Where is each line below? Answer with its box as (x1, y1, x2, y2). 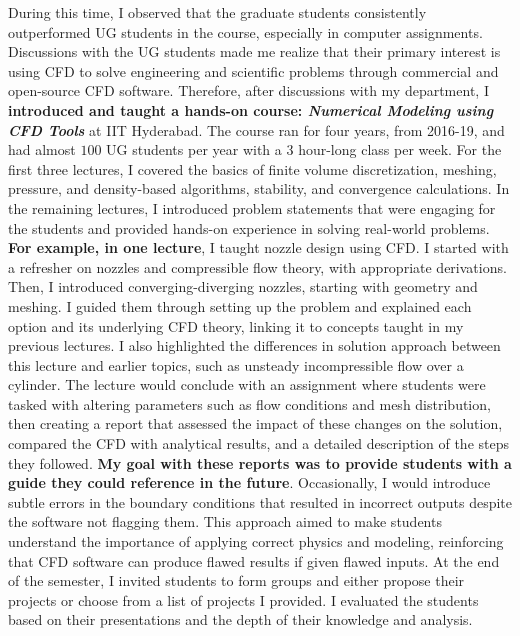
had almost (8, 139, 76, 160)
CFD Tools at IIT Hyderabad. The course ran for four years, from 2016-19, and (8, 119, 505, 140)
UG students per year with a (106, 139, 282, 160)
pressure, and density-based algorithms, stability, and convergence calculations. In (8, 178, 510, 199)
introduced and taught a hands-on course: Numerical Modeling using (8, 99, 494, 120)
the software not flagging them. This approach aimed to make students (8, 511, 442, 532)
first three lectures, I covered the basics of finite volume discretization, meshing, (8, 158, 497, 179)
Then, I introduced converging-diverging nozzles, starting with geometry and (8, 276, 478, 297)
